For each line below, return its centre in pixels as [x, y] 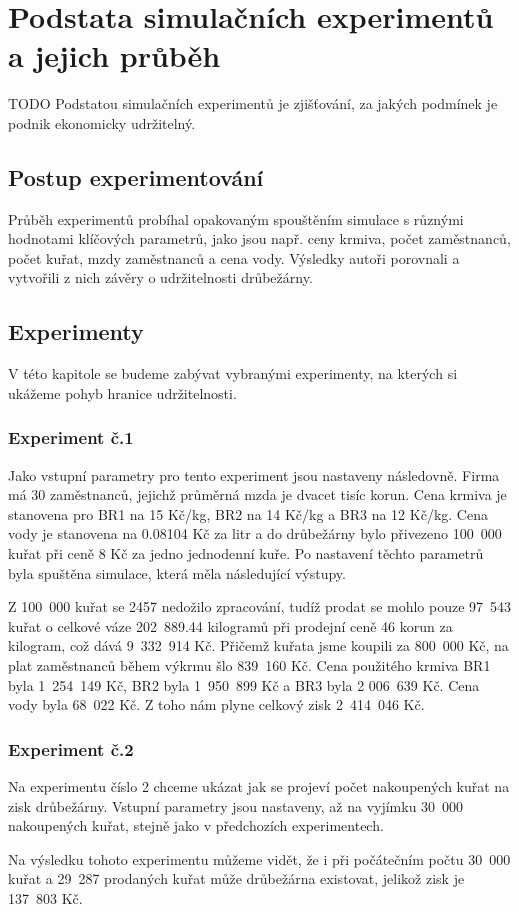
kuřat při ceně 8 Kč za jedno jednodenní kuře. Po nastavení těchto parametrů [246, 553]
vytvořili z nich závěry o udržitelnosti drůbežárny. [160, 277]
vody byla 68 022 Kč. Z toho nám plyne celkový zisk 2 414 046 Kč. [216, 704]
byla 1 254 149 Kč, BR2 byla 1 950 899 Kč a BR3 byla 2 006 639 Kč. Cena [244, 684]
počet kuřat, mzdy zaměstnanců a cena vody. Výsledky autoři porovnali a [234, 257]
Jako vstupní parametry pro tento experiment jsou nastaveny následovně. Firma [254, 474]
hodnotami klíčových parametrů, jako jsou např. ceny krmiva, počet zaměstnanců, [259, 238]
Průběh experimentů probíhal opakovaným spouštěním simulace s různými [236, 218]
